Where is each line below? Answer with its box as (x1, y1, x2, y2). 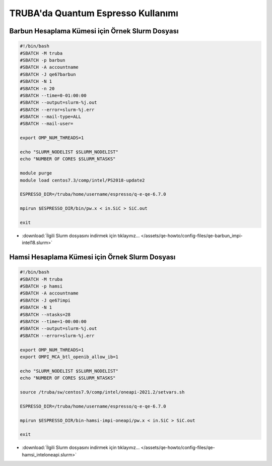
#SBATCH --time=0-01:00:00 (20, 92, 87, 98)
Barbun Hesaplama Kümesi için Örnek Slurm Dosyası (9, 27, 179, 35)
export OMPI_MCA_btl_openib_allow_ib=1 (20, 354, 118, 360)
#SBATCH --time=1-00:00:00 (20, 319, 87, 325)
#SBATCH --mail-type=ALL (20, 114, 82, 120)
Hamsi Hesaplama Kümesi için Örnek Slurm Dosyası (9, 253, 176, 262)
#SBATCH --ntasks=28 (20, 312, 71, 317)
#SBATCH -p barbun (20, 57, 65, 63)
